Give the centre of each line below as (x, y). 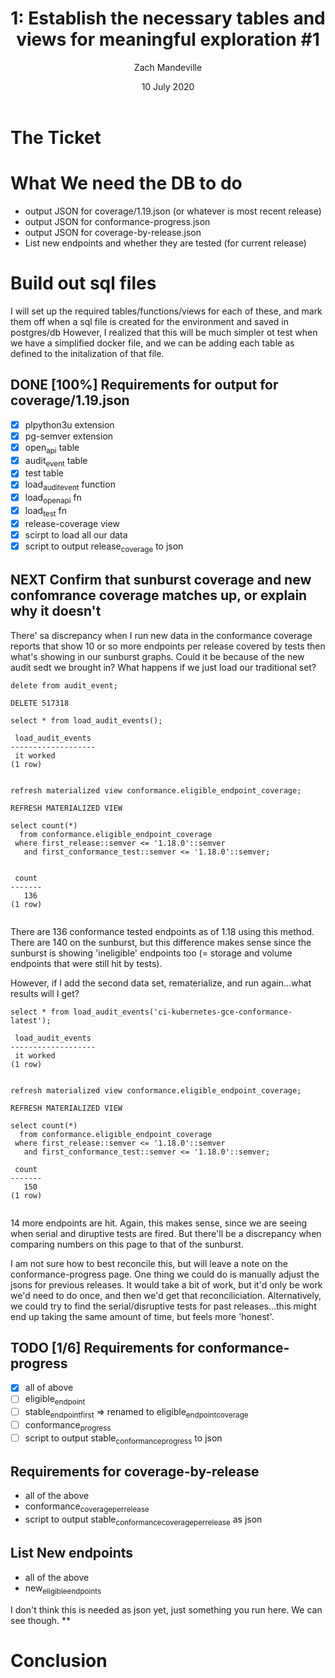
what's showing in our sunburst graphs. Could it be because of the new (157, 656)
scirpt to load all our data (76, 534)
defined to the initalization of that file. (87, 353)
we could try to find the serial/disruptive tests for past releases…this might (163, 1306)
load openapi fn (53, 499)
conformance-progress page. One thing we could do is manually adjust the (165, 1274)
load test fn (45, 512)
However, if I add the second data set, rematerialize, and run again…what (161, 983)
